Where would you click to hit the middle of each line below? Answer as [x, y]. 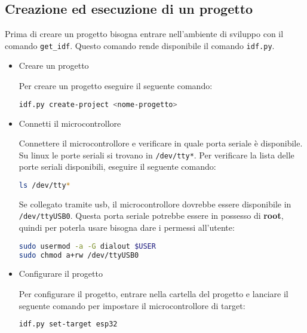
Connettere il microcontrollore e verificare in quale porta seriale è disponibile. [161, 143]
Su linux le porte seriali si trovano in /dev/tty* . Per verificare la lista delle [156, 155]
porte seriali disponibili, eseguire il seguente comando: [117, 166]
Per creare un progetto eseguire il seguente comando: [116, 86]
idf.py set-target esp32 [68, 324]
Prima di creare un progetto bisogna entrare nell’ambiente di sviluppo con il [144, 34]
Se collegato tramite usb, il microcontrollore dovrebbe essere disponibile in [155, 204]
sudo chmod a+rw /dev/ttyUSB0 [79, 255]
